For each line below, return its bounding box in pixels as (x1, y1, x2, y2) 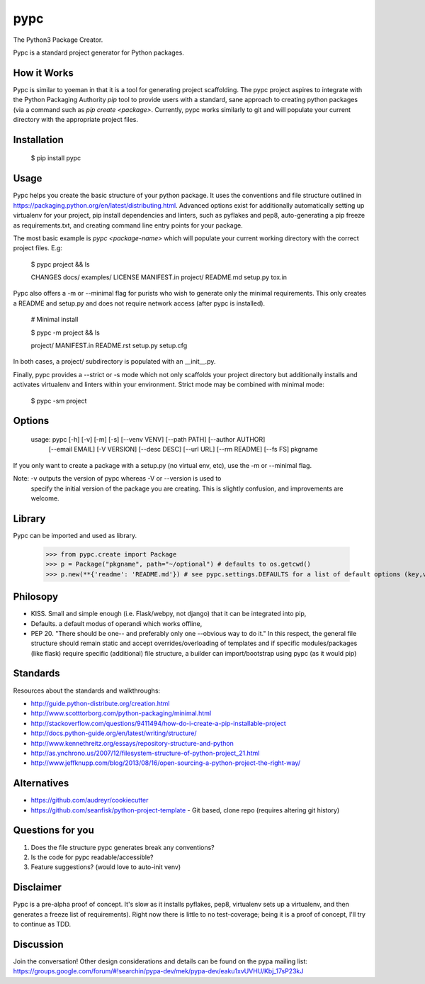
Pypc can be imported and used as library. (13, 531, 137, 539)
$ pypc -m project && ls (30, 328, 101, 337)
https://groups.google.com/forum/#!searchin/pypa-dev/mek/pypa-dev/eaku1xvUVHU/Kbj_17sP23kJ (13, 967, 304, 975)
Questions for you (13, 824, 95, 837)
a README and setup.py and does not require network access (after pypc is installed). (13, 298, 266, 308)
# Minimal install (30, 315, 79, 324)
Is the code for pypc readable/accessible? (30, 853, 154, 861)
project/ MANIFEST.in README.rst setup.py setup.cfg (30, 341, 188, 350)
